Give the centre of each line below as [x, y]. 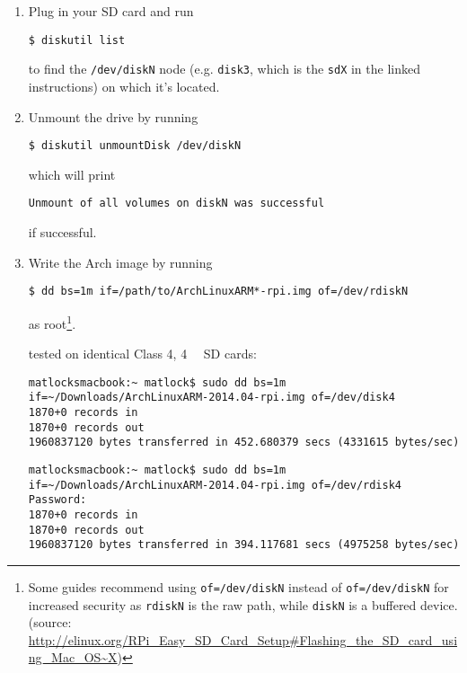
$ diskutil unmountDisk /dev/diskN [135, 146]
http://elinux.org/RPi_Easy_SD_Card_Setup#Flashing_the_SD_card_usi [243, 639]
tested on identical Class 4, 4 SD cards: [142, 354]
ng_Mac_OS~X [73, 657]
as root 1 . [52, 322]
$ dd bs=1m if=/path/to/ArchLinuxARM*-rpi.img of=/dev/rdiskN [218, 292]
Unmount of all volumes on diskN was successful [176, 204]
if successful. [62, 232]
